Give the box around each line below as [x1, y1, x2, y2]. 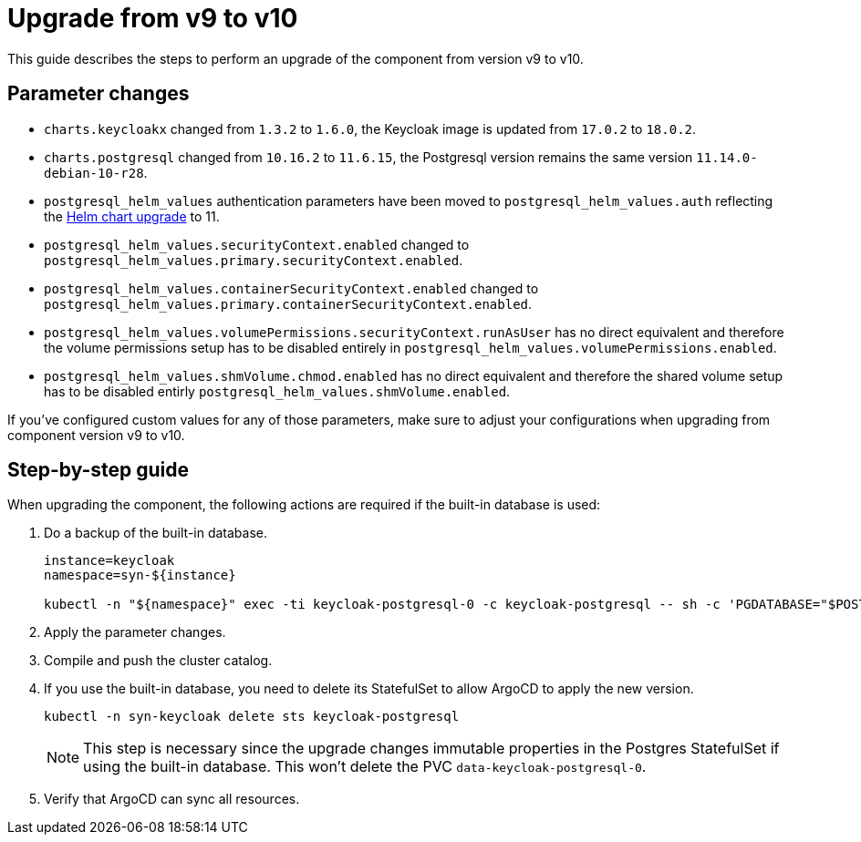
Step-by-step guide [7, 458, 190, 482]
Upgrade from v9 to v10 [7, 3, 298, 34]
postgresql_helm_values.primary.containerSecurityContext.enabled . [44, 295, 533, 312]
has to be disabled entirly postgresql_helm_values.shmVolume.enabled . [44, 383, 511, 399]
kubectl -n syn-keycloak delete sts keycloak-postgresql [44, 709, 460, 724]
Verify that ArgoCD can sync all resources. [44, 791, 300, 807]
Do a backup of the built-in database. [44, 525, 268, 541]
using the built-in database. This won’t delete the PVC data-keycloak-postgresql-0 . [83, 757, 647, 776]
